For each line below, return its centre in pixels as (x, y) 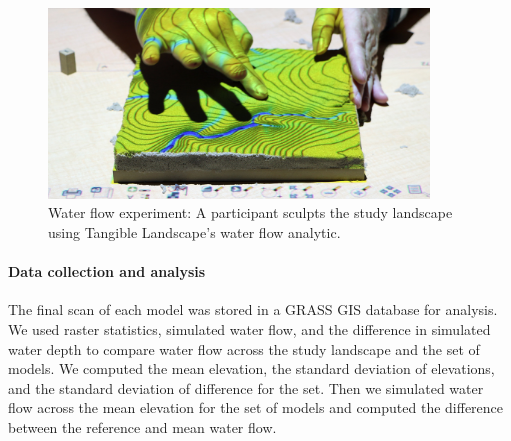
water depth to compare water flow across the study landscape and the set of (244, 348)
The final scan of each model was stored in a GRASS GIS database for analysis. (253, 309)
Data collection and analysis (107, 271)
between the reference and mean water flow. (142, 426)
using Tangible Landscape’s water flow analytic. (194, 231)
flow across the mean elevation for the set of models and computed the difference (256, 407)
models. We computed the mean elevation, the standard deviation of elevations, (251, 368)
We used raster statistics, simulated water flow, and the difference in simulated (249, 328)
